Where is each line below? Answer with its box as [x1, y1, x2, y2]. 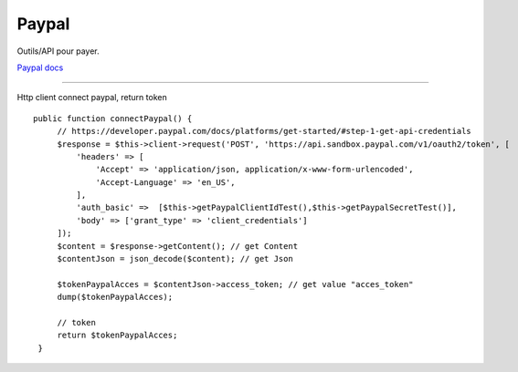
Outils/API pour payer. [16, 46, 100, 57]
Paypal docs [16, 62, 64, 73]
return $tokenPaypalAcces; [57, 330, 178, 341]
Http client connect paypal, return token [16, 92, 168, 103]
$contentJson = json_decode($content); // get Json [57, 253, 294, 264]
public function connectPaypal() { [33, 113, 193, 123]
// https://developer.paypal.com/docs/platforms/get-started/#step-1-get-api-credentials [57, 126, 472, 137]
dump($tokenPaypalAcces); [57, 292, 174, 303]
